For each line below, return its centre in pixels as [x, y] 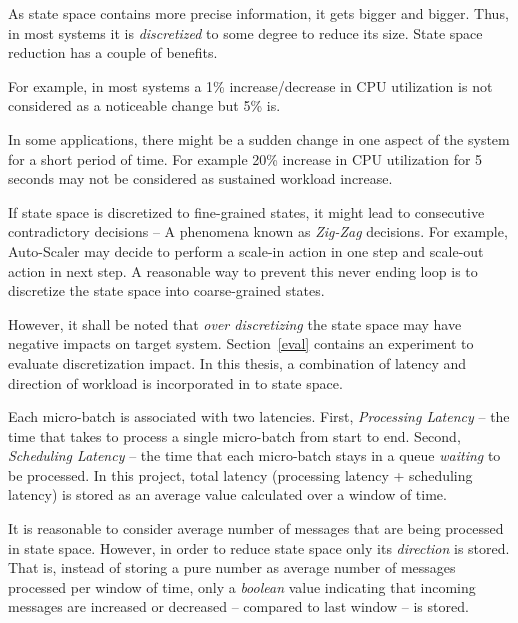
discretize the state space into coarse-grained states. [166, 290]
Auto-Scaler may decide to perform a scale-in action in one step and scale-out [246, 250]
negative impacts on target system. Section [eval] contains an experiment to [241, 343]
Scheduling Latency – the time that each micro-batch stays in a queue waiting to [254, 455]
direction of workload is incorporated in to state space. [175, 382]
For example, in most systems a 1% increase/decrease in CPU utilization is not [250, 85]
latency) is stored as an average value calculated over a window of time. [227, 494]
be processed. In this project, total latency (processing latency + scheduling [240, 474]
